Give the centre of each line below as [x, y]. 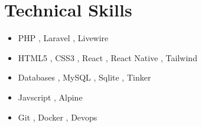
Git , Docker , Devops [58, 117]
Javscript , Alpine [50, 97]
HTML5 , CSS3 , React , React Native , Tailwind [107, 57]
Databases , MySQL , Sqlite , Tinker [84, 77]
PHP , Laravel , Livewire [63, 38]
